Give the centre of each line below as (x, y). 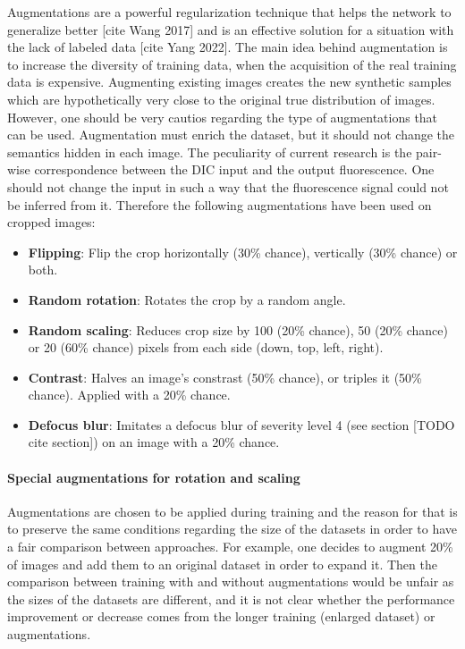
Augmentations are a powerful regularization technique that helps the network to (229, 12)
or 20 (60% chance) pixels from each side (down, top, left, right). (206, 347)
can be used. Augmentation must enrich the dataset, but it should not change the (231, 135)
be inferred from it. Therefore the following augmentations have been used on (220, 204)
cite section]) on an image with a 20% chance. (154, 442)
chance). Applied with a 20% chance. (129, 395)
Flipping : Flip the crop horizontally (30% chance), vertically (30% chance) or (243, 252)
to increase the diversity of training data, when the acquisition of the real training (232, 64)
